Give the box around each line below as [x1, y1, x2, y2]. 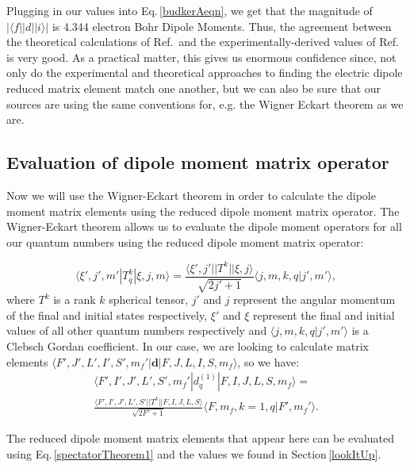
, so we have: [237, 353, 300, 370]
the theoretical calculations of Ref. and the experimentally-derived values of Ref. [6, 33, 399, 50]
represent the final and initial [252, 306, 395, 323]
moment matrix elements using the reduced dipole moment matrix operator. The [6, 202, 400, 219]
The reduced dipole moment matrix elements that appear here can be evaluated [6, 429, 395, 446]
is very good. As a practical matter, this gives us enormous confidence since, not [6, 48, 397, 65]
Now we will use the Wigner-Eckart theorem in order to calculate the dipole [6, 186, 376, 203]
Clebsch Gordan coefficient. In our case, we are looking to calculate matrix [6, 338, 369, 355]
